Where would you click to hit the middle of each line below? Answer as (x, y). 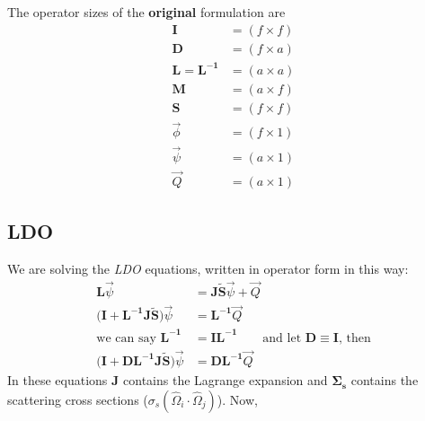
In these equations (58, 380)
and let (282, 338)
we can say (126, 338)
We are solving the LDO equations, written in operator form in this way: (208, 269)
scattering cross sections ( (78, 399)
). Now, (237, 399)
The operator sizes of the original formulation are (146, 12)
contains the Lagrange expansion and (226, 380)
